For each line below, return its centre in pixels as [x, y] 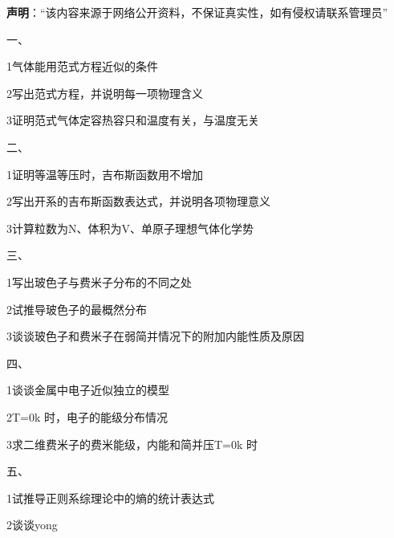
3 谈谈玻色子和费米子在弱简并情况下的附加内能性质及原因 [155, 336]
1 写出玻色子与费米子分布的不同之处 [99, 281]
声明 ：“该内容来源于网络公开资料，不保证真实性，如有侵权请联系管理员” [197, 12]
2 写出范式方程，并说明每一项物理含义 [105, 93]
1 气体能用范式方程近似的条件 [82, 66]
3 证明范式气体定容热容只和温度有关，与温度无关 [133, 120]
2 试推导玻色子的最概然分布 [77, 309]
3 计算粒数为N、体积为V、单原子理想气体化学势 [130, 228]
